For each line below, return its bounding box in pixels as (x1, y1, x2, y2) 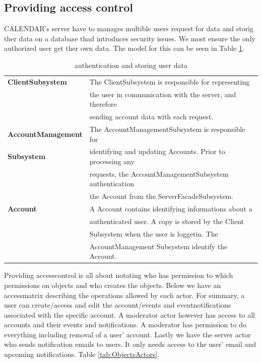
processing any (89, 156, 135, 166)
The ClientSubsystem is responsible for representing (89, 76, 250, 87)
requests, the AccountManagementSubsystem (89, 168, 229, 179)
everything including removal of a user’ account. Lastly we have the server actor (4, 329, 251, 339)
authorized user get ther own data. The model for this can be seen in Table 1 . (4, 43, 244, 53)
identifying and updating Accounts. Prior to (89, 146, 225, 157)
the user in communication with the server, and (89, 89, 236, 99)
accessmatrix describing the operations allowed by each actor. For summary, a (4, 289, 245, 300)
